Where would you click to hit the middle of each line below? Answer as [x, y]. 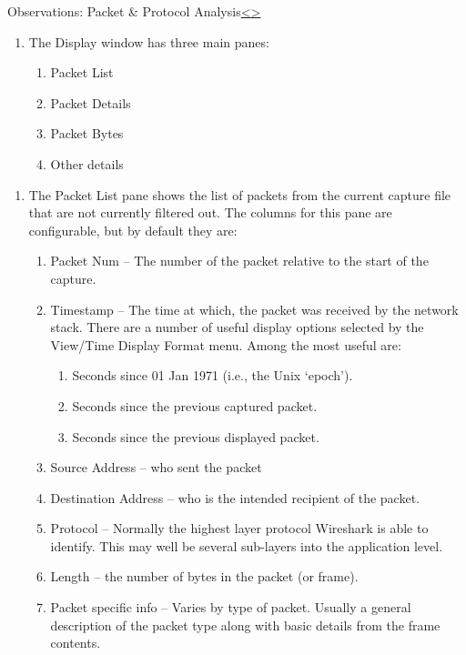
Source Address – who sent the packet [156, 467]
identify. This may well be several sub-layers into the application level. [247, 545]
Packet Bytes [87, 133]
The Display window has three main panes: [149, 41]
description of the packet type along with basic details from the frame [245, 625]
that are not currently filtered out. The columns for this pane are [210, 212]
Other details [87, 163]
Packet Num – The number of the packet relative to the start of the [239, 261]
